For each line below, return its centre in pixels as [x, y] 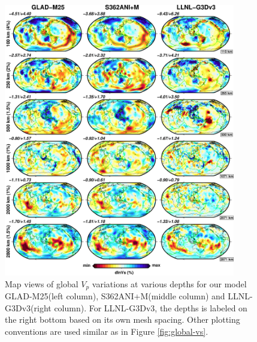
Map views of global [42, 283]
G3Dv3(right [28, 307]
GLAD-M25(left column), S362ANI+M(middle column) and [115, 296]
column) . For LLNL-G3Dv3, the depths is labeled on [151, 307]
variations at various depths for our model [169, 283]
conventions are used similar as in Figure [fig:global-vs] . [107, 331]
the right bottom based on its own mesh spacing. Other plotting [123, 319]
